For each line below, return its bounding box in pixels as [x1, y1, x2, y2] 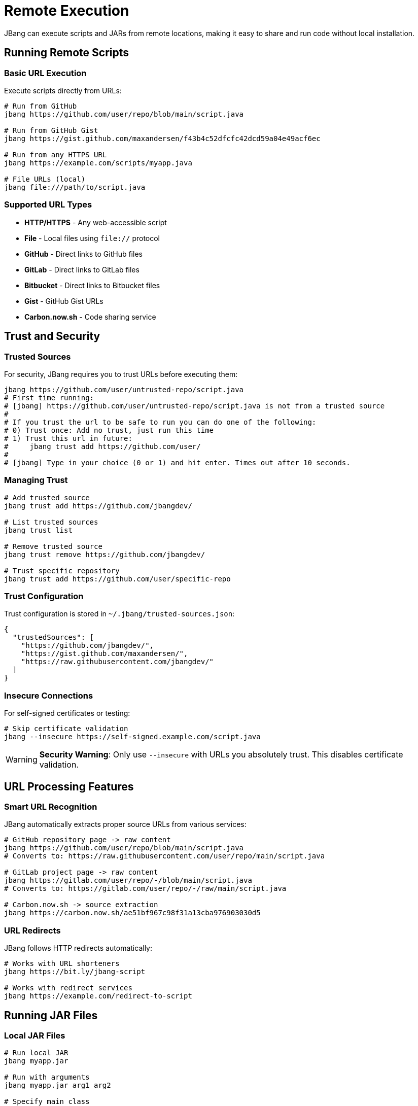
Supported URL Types [4, 199, 92, 210]
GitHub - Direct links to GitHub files [24, 249, 143, 258]
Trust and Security [4, 330, 100, 343]
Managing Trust [4, 475, 68, 486]
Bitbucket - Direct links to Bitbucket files [24, 281, 160, 290]
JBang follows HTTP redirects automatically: [4, 944, 152, 953]
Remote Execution [4, 2, 129, 19]
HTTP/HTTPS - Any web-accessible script [24, 218, 167, 227]
